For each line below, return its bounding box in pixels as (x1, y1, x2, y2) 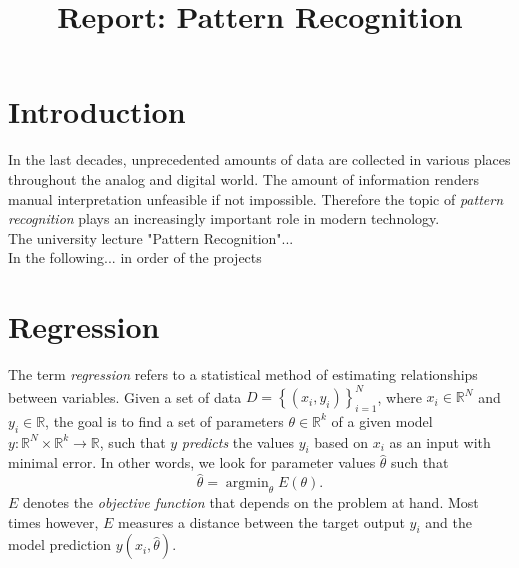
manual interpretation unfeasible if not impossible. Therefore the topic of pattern (8, 188, 504, 209)
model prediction (8, 534, 112, 555)
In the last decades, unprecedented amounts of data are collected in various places (8, 149, 511, 170)
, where (377, 386, 422, 407)
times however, (8, 511, 99, 532)
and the (425, 511, 472, 532)
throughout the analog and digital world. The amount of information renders (8, 168, 479, 189)
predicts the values (181, 431, 294, 452)
